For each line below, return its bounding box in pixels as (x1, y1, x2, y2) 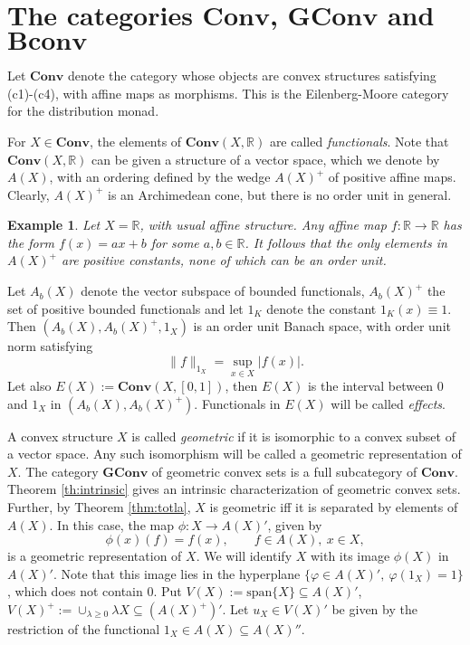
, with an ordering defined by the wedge (49, 167, 271, 186)
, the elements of (89, 131, 182, 150)
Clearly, (7, 185, 50, 204)
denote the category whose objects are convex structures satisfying (67, 66, 436, 85)
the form (7, 232, 55, 251)
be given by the (331, 600, 417, 618)
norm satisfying (7, 337, 93, 356)
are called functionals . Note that (269, 131, 449, 150)
